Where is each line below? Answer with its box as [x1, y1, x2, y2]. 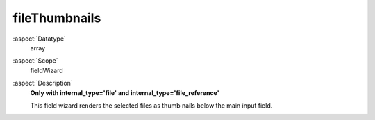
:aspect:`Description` [12, 79, 73, 88]
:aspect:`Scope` [12, 57, 58, 65]
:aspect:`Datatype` [12, 34, 66, 43]
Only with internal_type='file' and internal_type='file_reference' [30, 88, 219, 97]
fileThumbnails [12, 10, 101, 26]
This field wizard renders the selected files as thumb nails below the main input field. [30, 101, 273, 110]
